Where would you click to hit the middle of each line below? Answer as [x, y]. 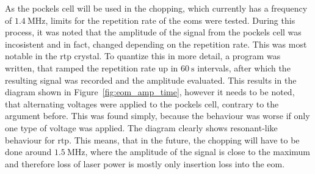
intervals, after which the [244, 67]
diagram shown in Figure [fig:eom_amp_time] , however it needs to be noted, [150, 92]
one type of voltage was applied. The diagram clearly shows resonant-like [141, 127]
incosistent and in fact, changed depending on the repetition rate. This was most [156, 44]
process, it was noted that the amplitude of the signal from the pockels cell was [153, 32]
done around [28, 152]
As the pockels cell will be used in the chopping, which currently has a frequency [156, 8]
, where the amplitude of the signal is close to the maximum [198, 152]
